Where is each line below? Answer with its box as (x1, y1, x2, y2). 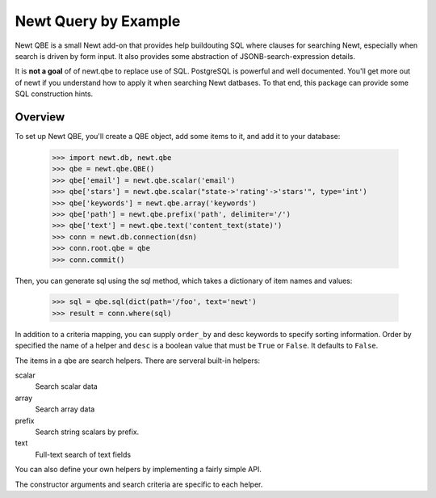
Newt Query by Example (15, 12, 181, 30)
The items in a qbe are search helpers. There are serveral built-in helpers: (15, 356, 260, 365)
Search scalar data (35, 382, 99, 391)
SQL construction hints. (15, 89, 94, 99)
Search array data (35, 404, 95, 414)
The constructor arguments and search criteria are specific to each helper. (15, 479, 263, 489)
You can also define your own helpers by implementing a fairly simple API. (15, 465, 262, 475)
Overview (15, 110, 65, 124)
